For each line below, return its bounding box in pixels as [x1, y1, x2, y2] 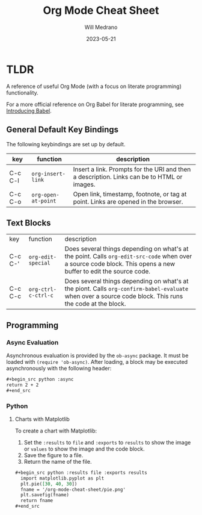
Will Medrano [84, 23, 118, 31]
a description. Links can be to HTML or [73, 172, 183, 181]
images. [73, 180, 96, 189]
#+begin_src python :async [6, 376, 74, 382]
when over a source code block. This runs [64, 292, 183, 301]
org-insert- [31, 170, 66, 177]
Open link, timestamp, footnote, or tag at [73, 190, 187, 198]
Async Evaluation [6, 338, 59, 346]
